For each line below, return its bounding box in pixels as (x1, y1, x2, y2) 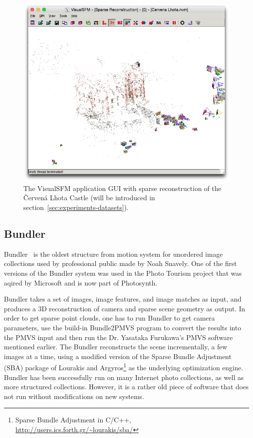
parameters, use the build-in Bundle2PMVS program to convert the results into (4, 323, 241, 333)
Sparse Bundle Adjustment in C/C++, (15, 415, 131, 425)
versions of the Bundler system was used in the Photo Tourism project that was (4, 268, 242, 278)
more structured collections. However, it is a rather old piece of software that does (4, 381, 249, 392)
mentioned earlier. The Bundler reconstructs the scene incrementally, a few (4, 342, 227, 352)
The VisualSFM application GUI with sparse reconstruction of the (23, 183, 221, 193)
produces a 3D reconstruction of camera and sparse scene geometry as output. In (4, 303, 245, 313)
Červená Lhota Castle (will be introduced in (23, 192, 155, 203)
